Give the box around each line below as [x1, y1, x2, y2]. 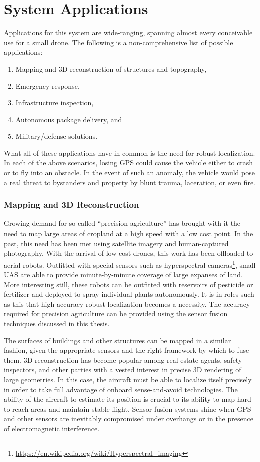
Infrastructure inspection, [15, 97, 94, 108]
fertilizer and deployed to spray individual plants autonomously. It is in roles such [4, 289, 254, 299]
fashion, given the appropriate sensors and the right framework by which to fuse [4, 345, 249, 355]
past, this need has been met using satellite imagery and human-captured [4, 238, 229, 248]
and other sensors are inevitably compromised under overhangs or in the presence [4, 413, 253, 424]
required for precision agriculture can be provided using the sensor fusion [4, 308, 228, 319]
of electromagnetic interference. [4, 423, 100, 433]
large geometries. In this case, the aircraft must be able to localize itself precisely [4, 374, 252, 385]
